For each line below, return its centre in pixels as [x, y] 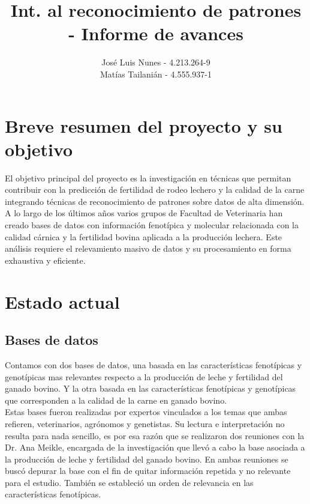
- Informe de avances [156, 33]
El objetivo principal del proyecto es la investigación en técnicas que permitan [148, 178]
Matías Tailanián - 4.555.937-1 [156, 74]
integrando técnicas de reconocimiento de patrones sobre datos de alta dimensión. [155, 201]
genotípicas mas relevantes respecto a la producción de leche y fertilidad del [144, 376]
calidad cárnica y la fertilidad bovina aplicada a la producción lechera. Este [144, 236]
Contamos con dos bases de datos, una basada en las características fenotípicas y [154, 364]
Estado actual [62, 301]
